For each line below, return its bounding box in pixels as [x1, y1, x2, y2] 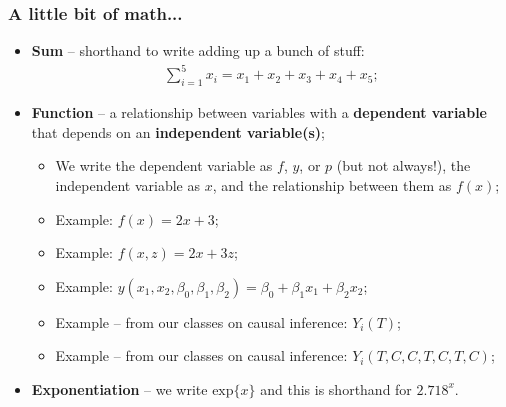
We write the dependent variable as [55, 155, 273, 176]
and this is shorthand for [260, 378, 412, 399]
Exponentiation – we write [31, 378, 208, 399]
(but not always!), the [336, 155, 471, 176]
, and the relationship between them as [212, 174, 452, 195]
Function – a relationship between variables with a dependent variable [31, 102, 487, 123]
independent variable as [55, 174, 201, 195]
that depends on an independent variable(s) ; [31, 121, 325, 142]
